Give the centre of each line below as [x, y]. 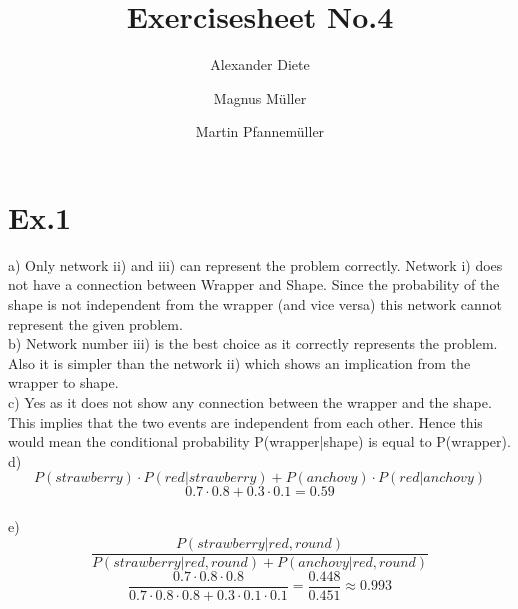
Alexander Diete [260, 64]
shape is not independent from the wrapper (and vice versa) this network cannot [255, 304]
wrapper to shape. [63, 382]
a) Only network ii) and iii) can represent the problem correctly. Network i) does [255, 264]
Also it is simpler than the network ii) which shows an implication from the [239, 362]
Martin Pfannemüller [260, 131]
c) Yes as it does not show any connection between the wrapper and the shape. [250, 402]
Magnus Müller [260, 97]
